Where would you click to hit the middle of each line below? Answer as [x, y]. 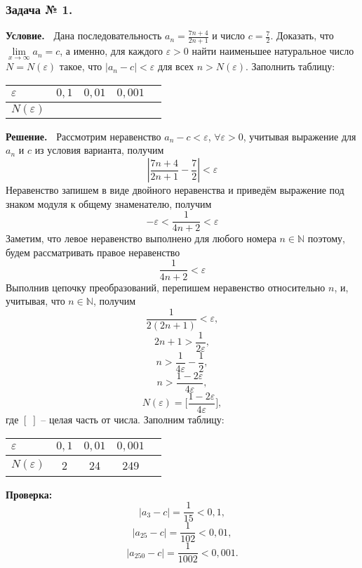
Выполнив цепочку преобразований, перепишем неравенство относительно [166, 287]
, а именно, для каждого [112, 51]
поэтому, [326, 238]
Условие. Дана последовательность [84, 35]
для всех [176, 66]
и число [229, 35]
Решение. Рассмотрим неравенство [83, 136]
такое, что [81, 66]
